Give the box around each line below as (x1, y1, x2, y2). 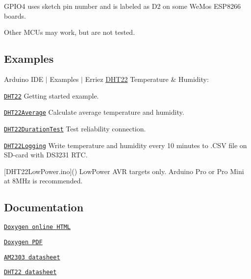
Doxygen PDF (4, 238, 43, 246)
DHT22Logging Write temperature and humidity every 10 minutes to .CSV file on (4, 140, 247, 150)
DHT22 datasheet (4, 269, 57, 276)
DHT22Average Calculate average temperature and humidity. (4, 107, 184, 117)
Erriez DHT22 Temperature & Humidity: (85, 74, 209, 84)
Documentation (4, 200, 84, 215)
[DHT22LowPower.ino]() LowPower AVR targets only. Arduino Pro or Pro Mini (4, 166, 244, 176)
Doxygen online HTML (4, 224, 71, 231)
